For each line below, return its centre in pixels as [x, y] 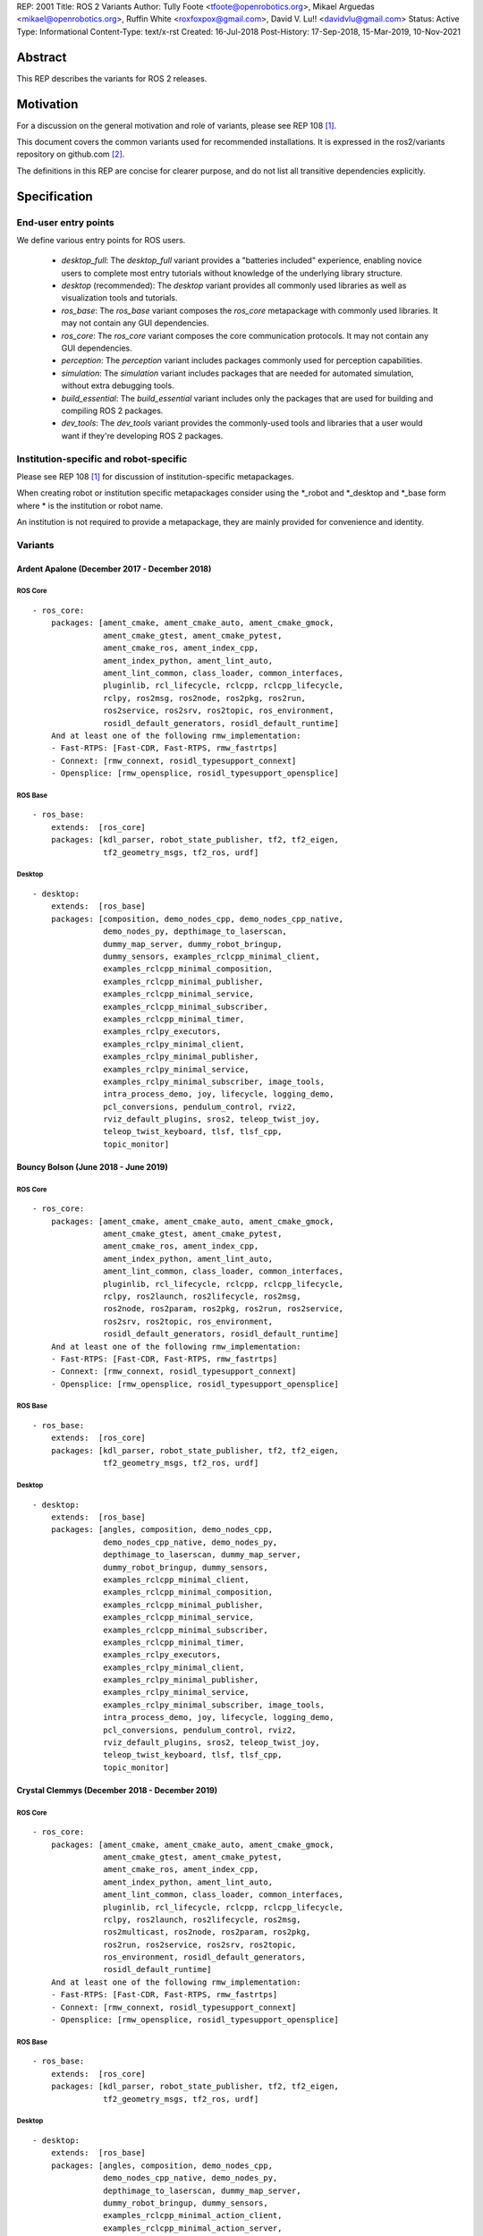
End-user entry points [66, 222]
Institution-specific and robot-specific [102, 459]
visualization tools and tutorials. [119, 298]
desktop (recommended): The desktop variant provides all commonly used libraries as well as [234, 285]
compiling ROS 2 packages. [112, 411]
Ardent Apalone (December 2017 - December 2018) [114, 569]
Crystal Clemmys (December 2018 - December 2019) [117, 1790]
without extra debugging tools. [118, 385]
